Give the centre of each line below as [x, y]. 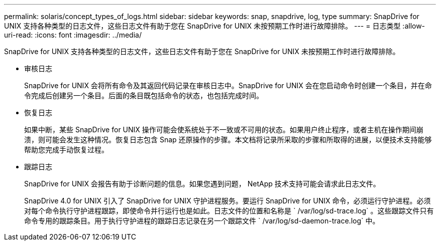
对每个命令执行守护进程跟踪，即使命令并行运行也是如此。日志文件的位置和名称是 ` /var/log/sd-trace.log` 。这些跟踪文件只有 [229, 211]
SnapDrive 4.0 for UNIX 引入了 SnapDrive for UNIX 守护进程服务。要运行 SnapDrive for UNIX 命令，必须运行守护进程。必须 [228, 201]
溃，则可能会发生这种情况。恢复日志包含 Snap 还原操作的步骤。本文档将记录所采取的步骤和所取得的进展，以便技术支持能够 [228, 140]
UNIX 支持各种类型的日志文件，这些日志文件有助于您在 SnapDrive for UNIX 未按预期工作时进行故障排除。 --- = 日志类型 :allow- [215, 26]
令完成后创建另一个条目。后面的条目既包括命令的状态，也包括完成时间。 [144, 95]
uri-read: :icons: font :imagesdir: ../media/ [73, 35]
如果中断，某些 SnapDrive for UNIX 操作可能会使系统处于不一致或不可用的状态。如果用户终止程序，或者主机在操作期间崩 [224, 130]
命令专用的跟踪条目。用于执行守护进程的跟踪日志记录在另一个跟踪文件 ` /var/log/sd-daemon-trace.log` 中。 [202, 221]
